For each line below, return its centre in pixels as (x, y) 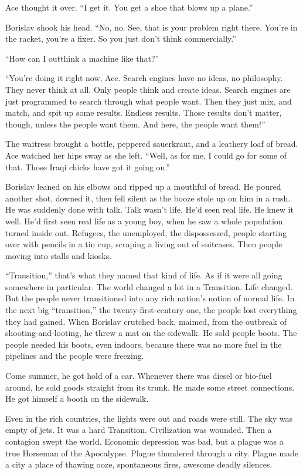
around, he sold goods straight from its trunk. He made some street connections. (150, 387)
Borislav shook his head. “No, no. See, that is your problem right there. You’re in (151, 27)
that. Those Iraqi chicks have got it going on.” (88, 167)
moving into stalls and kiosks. (59, 255)
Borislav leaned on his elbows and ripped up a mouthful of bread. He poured (143, 186)
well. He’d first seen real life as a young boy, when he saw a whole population (144, 221)
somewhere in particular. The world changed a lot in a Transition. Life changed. (149, 286)
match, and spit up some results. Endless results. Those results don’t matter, (144, 112)
